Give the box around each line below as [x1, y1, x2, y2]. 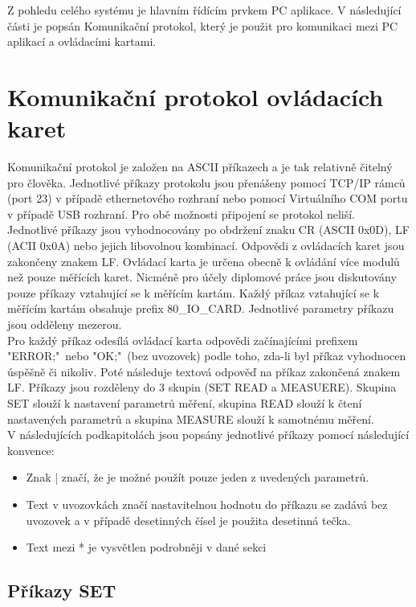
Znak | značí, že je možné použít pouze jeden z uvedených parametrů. [26, 469, 369, 486]
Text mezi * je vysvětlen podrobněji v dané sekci [26, 539, 267, 556]
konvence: [7, 441, 55, 458]
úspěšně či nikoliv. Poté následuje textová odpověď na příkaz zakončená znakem [7, 363, 401, 379]
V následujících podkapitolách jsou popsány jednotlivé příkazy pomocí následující [7, 426, 410, 443]
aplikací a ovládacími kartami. [7, 33, 157, 50]
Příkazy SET [7, 578, 116, 603]
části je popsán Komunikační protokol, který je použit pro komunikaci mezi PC [7, 17, 398, 34]
